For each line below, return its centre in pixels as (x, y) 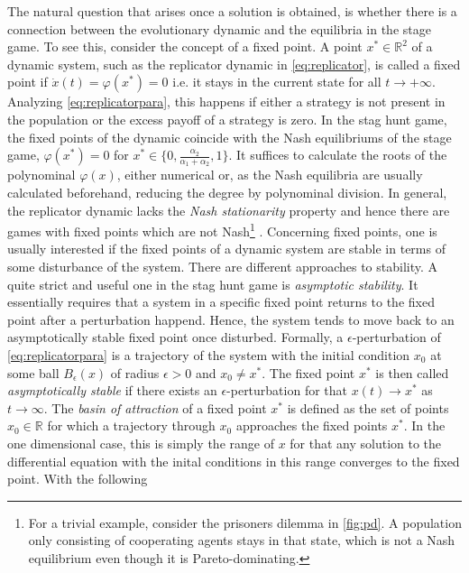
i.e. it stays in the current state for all (277, 82)
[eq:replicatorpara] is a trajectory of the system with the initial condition (209, 354)
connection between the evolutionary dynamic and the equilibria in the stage (219, 28)
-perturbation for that (287, 390)
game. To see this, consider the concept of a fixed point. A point (185, 46)
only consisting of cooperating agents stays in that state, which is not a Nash (242, 540)
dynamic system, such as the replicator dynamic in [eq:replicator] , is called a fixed (234, 64)
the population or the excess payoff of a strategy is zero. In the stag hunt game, (227, 119)
